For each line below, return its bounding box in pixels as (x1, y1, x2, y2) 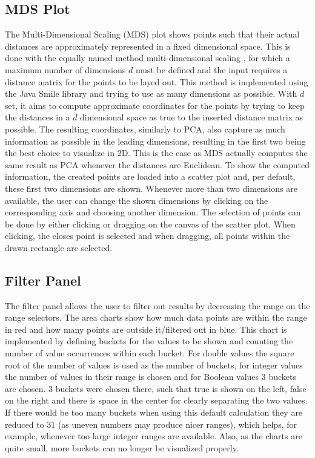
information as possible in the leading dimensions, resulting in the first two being (5, 134, 306, 147)
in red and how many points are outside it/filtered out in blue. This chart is (5, 322, 287, 335)
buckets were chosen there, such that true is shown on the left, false (55, 382, 307, 394)
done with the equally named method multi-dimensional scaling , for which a (5, 51, 290, 64)
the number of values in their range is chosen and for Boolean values (5, 370, 259, 383)
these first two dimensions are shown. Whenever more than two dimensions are (5, 182, 297, 194)
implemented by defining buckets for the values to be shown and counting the (5, 335, 293, 347)
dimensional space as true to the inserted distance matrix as (80, 111, 303, 123)
